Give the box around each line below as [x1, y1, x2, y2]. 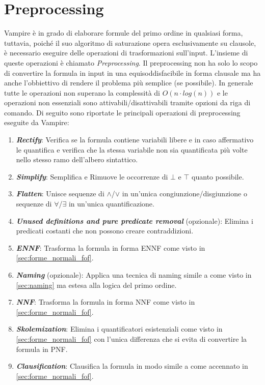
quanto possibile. [192, 171, 244, 182]
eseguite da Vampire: [4, 117, 69, 128]
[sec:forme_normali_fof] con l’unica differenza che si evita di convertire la [16, 333, 247, 344]
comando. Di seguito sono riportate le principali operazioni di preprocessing [4, 107, 241, 117]
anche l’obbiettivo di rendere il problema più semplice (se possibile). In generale [4, 77, 253, 88]
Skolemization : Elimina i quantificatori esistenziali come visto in [16, 323, 223, 334]
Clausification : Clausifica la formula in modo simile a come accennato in [16, 361, 248, 371]
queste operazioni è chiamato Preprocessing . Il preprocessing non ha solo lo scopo [4, 57, 258, 68]
